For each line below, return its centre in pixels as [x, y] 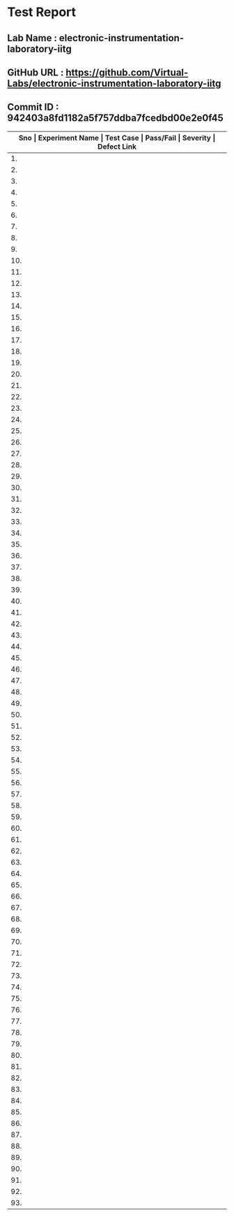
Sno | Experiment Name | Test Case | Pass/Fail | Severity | [117, 138]
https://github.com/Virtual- [127, 72]
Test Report [42, 12]
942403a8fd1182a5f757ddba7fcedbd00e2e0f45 [116, 118]
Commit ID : [33, 107]
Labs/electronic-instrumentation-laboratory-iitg [114, 83]
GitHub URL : [36, 72]
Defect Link [117, 146]
